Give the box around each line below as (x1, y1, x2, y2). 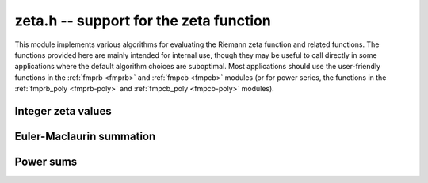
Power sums (14, 154, 78, 168)
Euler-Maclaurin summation (14, 129, 156, 143)
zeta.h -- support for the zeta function (14, 12, 271, 29)
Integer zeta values (14, 104, 112, 118)
